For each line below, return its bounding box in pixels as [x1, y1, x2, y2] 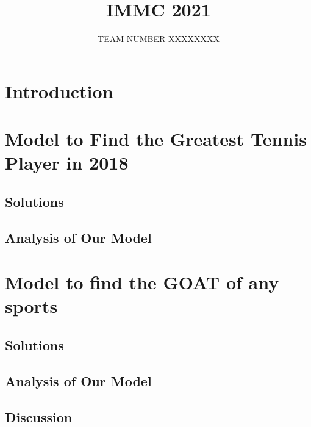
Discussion [5, 407, 73, 426]
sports [5, 293, 58, 318]
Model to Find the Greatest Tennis [5, 126, 307, 151]
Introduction [5, 78, 113, 103]
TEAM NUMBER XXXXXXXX [98, 32, 220, 45]
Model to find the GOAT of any [5, 270, 279, 295]
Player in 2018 [5, 150, 129, 175]
